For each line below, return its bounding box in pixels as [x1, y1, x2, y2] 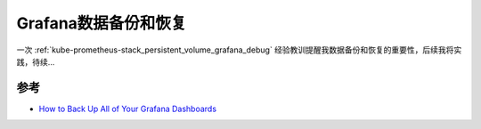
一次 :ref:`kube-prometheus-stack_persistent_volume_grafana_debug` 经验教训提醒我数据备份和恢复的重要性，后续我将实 [16, 44, 462, 55]
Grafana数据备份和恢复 [16, 13, 187, 33]
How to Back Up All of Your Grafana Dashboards [38, 103, 217, 114]
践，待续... [16, 56, 55, 67]
